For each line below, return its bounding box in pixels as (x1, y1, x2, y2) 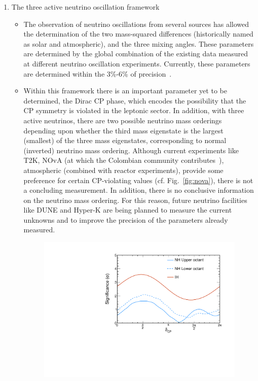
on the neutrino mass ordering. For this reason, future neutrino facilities (23, 194, 247, 205)
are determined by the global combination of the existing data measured (23, 48, 248, 59)
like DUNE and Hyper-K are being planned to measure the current (23, 204, 232, 215)
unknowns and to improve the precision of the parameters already (23, 214, 228, 225)
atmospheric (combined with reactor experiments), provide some (23, 164, 224, 175)
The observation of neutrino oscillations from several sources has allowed (23, 18, 249, 29)
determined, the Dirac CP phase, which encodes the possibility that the (23, 95, 246, 106)
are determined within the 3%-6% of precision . (23, 68, 172, 79)
